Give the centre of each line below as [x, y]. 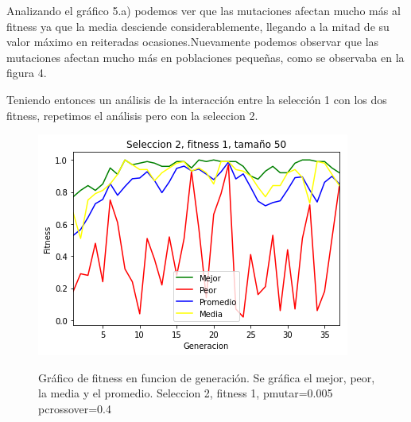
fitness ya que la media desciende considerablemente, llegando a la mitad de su [198, 26]
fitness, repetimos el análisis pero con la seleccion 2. [132, 115]
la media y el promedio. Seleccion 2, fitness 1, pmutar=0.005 [186, 393]
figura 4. [27, 73]
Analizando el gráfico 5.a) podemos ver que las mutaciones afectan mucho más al [204, 10]
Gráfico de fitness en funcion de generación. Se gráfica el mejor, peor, [207, 377]
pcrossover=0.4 [75, 408]
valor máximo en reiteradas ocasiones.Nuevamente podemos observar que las [193, 42]
